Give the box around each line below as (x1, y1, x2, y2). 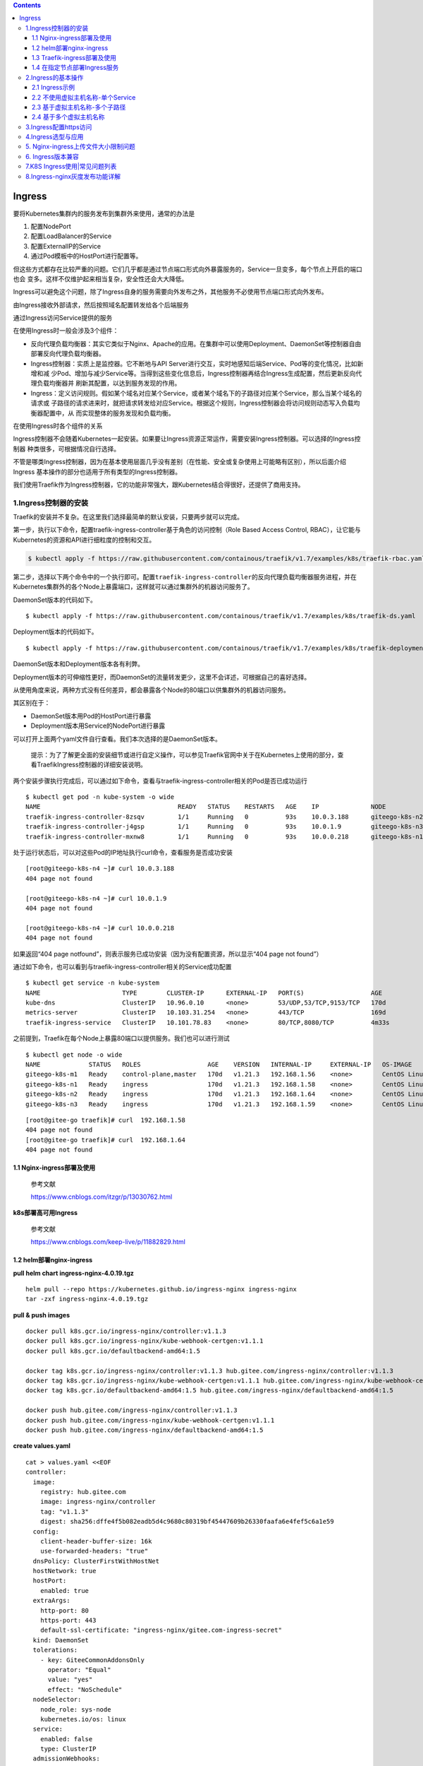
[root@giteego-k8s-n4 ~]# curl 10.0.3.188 (25, 865, 175, 872)
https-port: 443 (39, 1616, 97, 1625)
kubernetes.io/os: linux (39, 1715, 126, 1723)
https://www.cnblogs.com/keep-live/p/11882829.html (30, 1238, 186, 1246)
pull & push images (13, 1310, 70, 1319)
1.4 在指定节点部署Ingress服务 (32, 64, 119, 72)
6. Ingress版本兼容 (25, 152, 79, 160)
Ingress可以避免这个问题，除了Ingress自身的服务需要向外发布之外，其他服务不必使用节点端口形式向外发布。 (13, 288, 328, 296)
